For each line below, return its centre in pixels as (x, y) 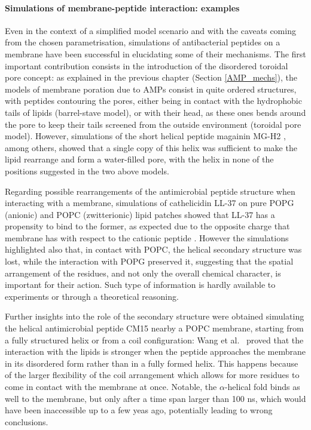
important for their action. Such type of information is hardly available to (140, 285)
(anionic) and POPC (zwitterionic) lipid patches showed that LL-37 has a (140, 214)
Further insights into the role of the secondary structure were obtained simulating (155, 316)
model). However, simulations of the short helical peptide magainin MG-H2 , (145, 136)
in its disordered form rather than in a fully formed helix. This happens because (152, 363)
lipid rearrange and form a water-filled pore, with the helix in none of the (139, 159)
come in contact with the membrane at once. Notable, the (111, 387)
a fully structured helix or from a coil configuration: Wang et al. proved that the (154, 340)
